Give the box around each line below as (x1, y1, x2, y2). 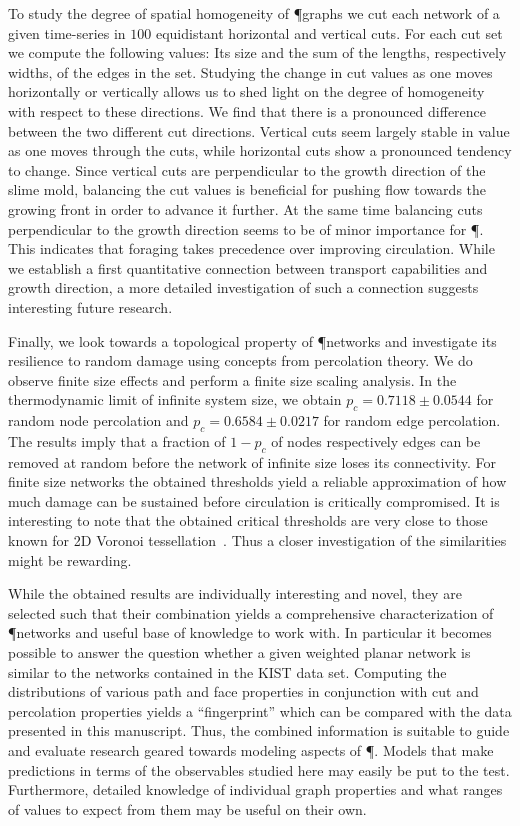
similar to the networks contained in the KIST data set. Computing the (8, 661, 447, 682)
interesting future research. (8, 296, 173, 317)
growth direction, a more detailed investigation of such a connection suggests (8, 277, 479, 298)
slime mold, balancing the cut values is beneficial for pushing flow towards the (8, 179, 487, 200)
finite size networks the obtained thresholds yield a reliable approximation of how (8, 471, 507, 492)
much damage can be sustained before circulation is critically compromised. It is (8, 490, 500, 511)
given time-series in (8, 22, 126, 43)
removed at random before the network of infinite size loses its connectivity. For (8, 451, 496, 472)
